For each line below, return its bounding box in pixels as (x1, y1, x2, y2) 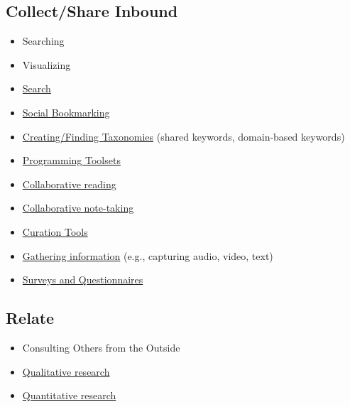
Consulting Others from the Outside (22, 340, 180, 354)
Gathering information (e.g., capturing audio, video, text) (22, 248, 273, 263)
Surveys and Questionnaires (22, 272, 143, 287)
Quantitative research (22, 388, 116, 403)
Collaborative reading (22, 176, 116, 191)
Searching (22, 33, 65, 48)
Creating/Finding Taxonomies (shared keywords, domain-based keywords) (22, 129, 345, 143)
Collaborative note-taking (22, 200, 134, 215)
